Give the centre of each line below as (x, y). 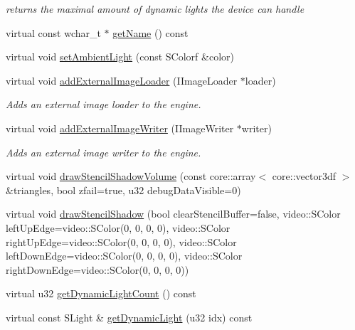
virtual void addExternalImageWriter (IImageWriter (120, 128)
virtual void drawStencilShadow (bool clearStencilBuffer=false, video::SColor (173, 214)
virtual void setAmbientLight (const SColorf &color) (120, 57)
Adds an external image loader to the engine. (104, 104)
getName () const (150, 32)
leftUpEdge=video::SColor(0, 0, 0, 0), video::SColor (118, 227)
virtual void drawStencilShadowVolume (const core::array (131, 176)
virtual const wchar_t (53, 32)
